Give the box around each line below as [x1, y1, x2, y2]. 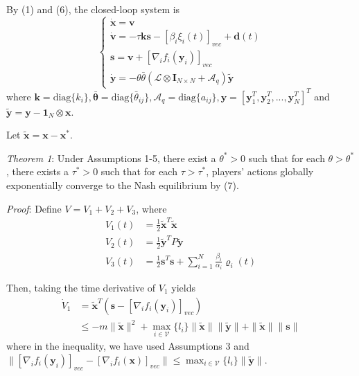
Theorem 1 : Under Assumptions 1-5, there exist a [6, 150, 216, 165]
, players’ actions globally [206, 164, 314, 179]
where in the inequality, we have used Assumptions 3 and [6, 339, 249, 353]
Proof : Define [6, 201, 62, 215]
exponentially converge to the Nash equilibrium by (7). [6, 177, 239, 192]
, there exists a [6, 164, 69, 179]
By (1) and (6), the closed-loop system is [6, 2, 180, 16]
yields [171, 280, 195, 295]
